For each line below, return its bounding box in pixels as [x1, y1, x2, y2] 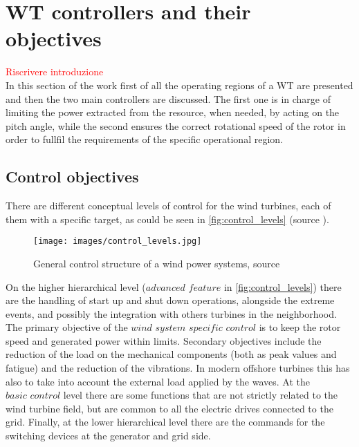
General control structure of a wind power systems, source [33, 256, 280, 270]
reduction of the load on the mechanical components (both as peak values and [6, 347, 337, 361]
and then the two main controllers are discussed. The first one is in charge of [6, 91, 331, 106]
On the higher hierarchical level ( [6, 279, 146, 294]
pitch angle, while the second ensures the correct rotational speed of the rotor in [6, 118, 346, 133]
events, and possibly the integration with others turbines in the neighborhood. [6, 306, 337, 321]
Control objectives [6, 166, 139, 187]
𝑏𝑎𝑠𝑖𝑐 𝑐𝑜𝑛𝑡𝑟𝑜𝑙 [6, 391, 61, 401]
